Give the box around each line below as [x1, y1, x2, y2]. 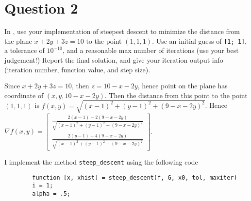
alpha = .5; [32, 190, 71, 197]
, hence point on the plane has [137, 81, 228, 91]
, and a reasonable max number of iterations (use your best [62, 45, 239, 55]
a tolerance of [4, 45, 45, 55]
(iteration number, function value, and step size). [4, 64, 151, 74]
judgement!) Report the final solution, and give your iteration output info [4, 54, 223, 65]
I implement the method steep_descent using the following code [4, 156, 198, 167]
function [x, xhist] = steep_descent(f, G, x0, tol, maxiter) [32, 174, 237, 181]
